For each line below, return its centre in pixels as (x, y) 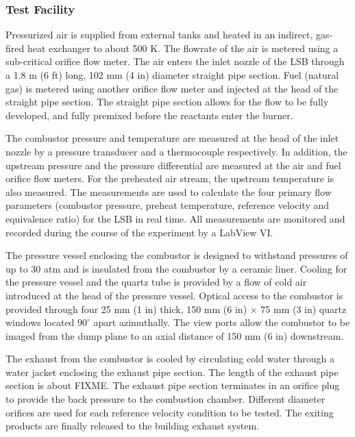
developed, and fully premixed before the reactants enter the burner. (149, 115)
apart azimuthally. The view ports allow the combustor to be (222, 322)
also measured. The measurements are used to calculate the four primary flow (169, 191)
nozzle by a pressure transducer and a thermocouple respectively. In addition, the (176, 151)
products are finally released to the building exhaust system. (132, 426)
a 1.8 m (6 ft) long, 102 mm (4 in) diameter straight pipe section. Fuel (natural (172, 75)
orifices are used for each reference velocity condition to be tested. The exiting (170, 412)
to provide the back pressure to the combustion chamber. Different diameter (166, 399)
